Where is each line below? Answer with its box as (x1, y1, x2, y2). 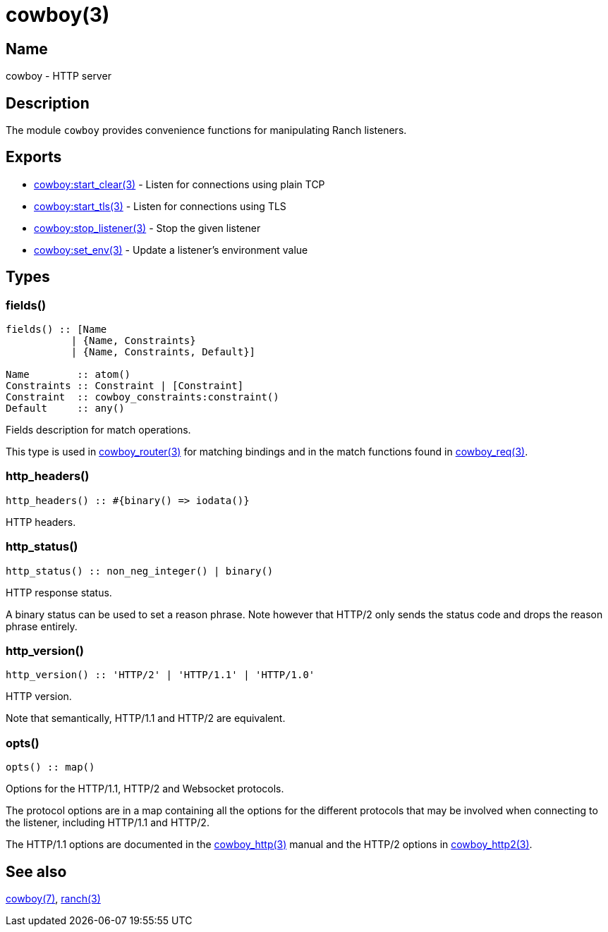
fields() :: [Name (6, 324, 107, 336)
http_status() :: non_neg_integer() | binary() (6, 565, 274, 577)
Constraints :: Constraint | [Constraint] (6, 380, 244, 392)
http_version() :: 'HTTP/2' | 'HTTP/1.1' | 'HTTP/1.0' (6, 669, 315, 681)
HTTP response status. (6, 586, 112, 599)
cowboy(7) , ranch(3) (6, 892, 101, 905)
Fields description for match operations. (6, 424, 191, 436)
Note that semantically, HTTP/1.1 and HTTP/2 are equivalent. (6, 712, 286, 725)
